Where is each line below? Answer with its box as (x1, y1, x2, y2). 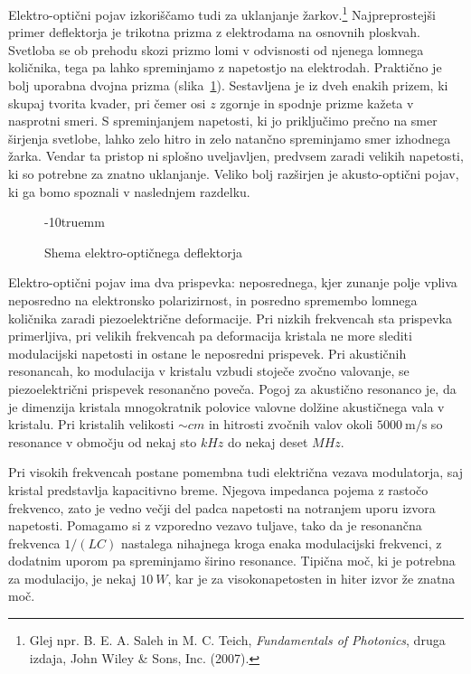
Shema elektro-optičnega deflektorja (44, 242, 243, 261)
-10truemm (44, 212, 105, 231)
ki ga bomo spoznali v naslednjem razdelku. (8, 182, 250, 201)
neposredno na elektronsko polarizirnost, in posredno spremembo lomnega (8, 290, 418, 309)
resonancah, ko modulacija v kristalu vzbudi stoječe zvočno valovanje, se (8, 361, 410, 380)
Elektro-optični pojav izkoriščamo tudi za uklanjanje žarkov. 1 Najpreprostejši (8, 3, 436, 23)
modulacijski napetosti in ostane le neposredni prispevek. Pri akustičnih (8, 343, 407, 362)
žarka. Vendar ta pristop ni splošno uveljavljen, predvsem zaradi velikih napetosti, (8, 146, 464, 165)
